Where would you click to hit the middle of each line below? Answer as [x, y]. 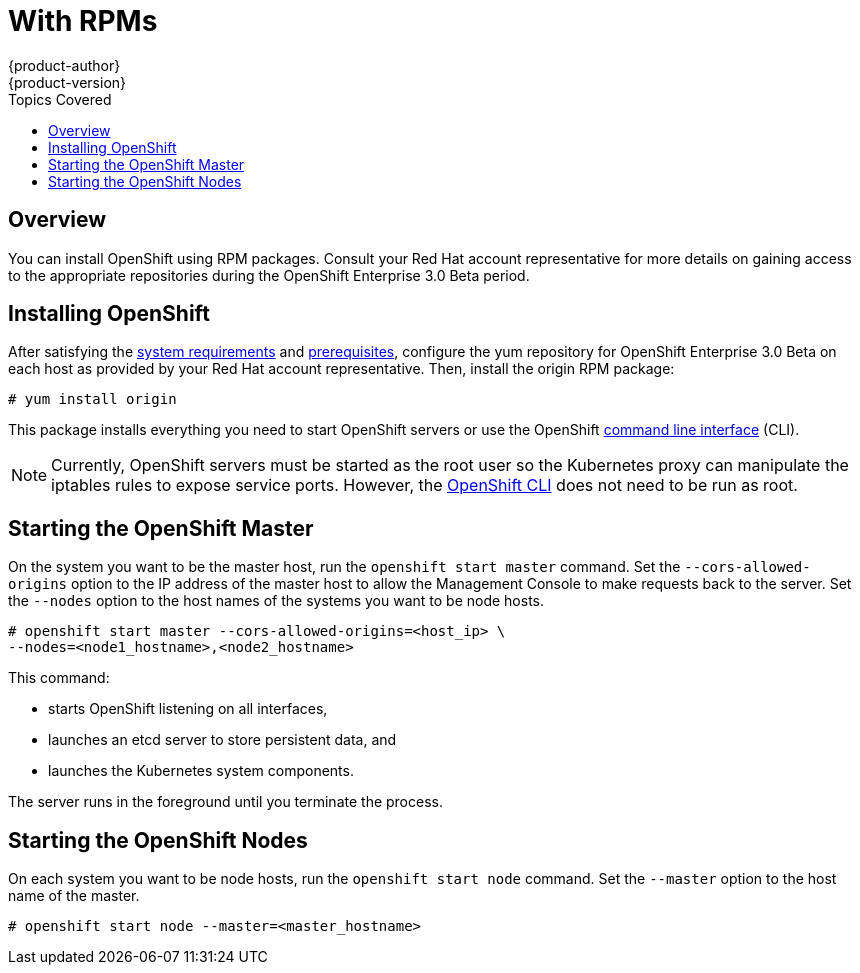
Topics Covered [60, 99]
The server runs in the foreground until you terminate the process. [225, 802]
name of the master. [74, 896]
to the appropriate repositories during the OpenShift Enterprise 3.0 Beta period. [269, 275]
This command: [59, 678]
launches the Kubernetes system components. [201, 771]
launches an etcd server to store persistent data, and [222, 740]
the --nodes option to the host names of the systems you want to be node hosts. [276, 601]
